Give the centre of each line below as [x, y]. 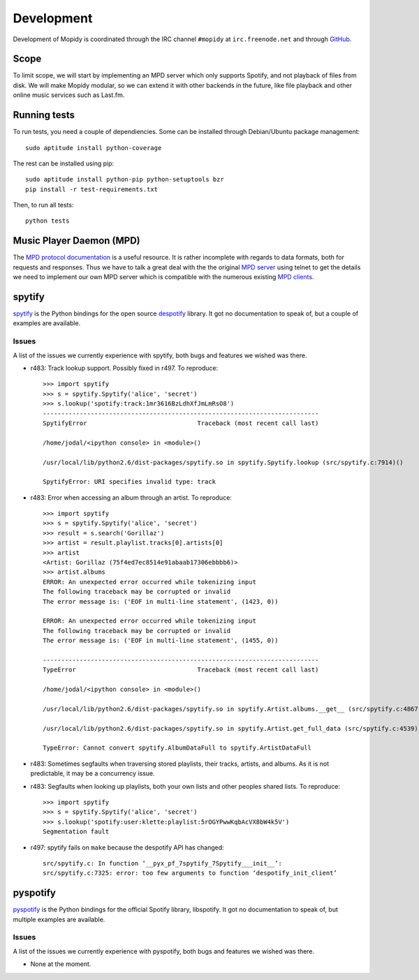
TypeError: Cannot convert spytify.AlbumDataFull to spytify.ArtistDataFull [177, 748]
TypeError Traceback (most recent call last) [181, 670]
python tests [47, 221]
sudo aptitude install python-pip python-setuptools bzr [125, 179]
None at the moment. [61, 964]
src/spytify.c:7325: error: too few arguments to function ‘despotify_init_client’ [190, 873]
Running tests [44, 115]
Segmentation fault [76, 832]
